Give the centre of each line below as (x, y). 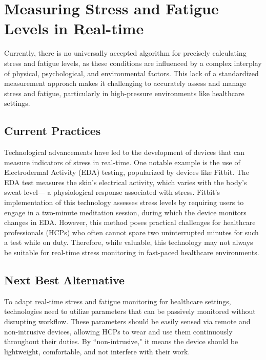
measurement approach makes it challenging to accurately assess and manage (125, 83)
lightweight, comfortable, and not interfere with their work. (97, 351)
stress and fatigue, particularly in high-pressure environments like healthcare (124, 93)
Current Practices (53, 131)
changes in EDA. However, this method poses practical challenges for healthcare (130, 222)
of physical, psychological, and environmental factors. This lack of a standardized (131, 73)
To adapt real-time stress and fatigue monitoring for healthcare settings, (118, 301)
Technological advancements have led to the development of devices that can (125, 152)
